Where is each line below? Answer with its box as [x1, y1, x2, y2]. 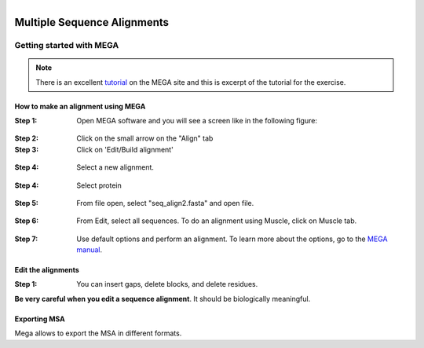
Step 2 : [14, 134, 39, 143]
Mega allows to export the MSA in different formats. [14, 328, 182, 338]
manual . [76, 245, 102, 255]
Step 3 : [14, 145, 39, 154]
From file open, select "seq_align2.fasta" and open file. [76, 198, 254, 207]
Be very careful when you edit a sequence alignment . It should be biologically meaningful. [14, 294, 311, 303]
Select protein [76, 181, 122, 190]
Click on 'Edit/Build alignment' [76, 145, 174, 154]
